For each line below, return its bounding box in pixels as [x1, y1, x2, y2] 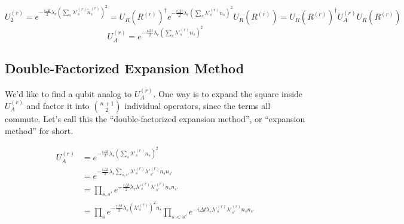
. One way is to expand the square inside [153, 87, 303, 99]
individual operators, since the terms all [124, 99, 271, 111]
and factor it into [26, 99, 90, 111]
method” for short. [5, 124, 74, 136]
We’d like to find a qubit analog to [5, 87, 131, 99]
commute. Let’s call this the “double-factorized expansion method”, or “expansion [5, 112, 305, 125]
